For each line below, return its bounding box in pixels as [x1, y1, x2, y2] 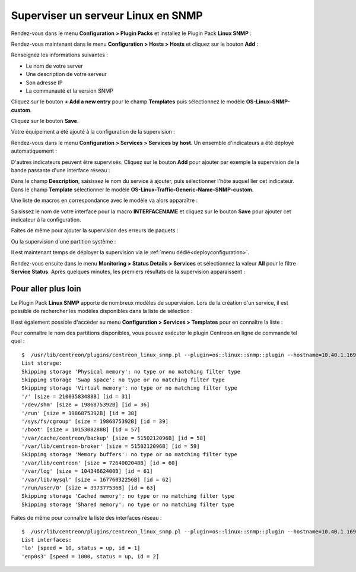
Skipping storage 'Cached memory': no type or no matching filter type [21, 493, 234, 500]
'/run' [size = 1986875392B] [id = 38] [21, 410, 138, 416]
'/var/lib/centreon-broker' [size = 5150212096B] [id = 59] [21, 443, 200, 450]
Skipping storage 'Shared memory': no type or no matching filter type [21, 501, 234, 508]
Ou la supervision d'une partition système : [11, 238, 116, 245]
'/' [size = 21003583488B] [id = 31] [21, 393, 132, 400]
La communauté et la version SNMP [26, 87, 114, 94]
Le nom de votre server [26, 62, 83, 69]
